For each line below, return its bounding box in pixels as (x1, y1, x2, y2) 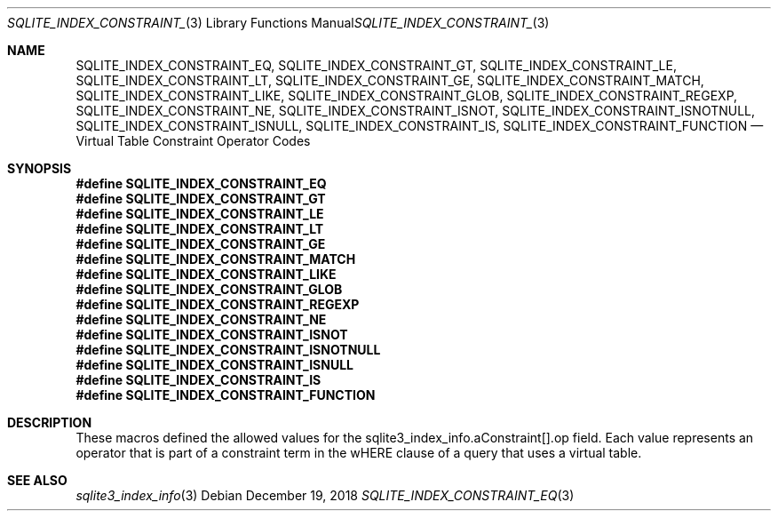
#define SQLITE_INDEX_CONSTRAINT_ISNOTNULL (75, 342, 381, 357)
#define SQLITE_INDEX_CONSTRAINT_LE (75, 206, 324, 221)
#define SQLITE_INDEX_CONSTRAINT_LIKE (75, 267, 337, 282)
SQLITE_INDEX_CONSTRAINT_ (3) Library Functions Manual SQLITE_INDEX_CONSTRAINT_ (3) (7, 15, 550, 30)
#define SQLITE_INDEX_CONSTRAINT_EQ (75, 176, 327, 191)
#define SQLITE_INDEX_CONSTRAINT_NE (75, 312, 327, 327)
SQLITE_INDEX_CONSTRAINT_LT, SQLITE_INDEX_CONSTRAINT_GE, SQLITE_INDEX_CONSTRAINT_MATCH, (75, 73, 704, 88)
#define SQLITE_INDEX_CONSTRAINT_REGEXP (75, 297, 360, 312)
